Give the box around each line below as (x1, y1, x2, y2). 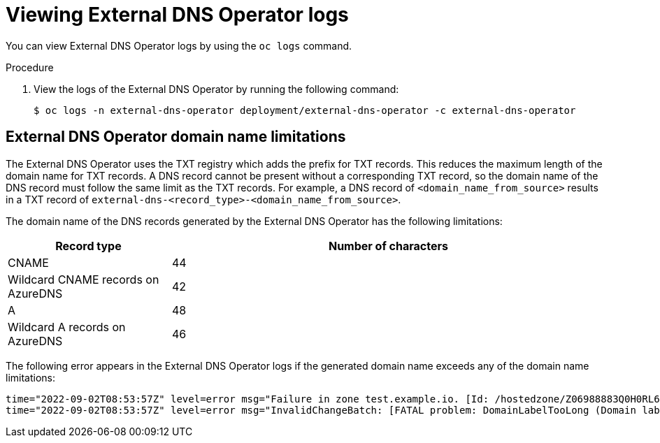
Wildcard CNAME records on (8, 272, 159, 286)
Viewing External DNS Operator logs (6, 3, 349, 27)
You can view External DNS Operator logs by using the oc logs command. (6, 39, 352, 52)
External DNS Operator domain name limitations (6, 128, 346, 146)
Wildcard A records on (8, 319, 126, 334)
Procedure (6, 61, 54, 73)
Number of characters (328, 238, 448, 253)
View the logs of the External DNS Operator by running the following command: (34, 82, 399, 95)
